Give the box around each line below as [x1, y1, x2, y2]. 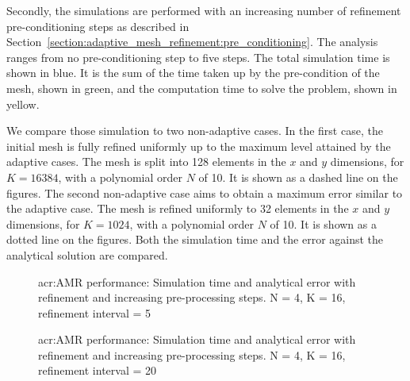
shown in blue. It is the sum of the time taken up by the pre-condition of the [6, 64, 380, 81]
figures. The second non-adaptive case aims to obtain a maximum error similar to [6, 184, 403, 201]
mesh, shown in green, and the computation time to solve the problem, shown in [6, 79, 397, 96]
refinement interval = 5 [38, 304, 151, 321]
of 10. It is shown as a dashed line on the [198, 168, 398, 185]
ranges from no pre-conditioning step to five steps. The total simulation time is [6, 48, 390, 65]
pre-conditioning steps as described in [6, 17, 190, 34]
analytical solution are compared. [6, 246, 168, 263]
